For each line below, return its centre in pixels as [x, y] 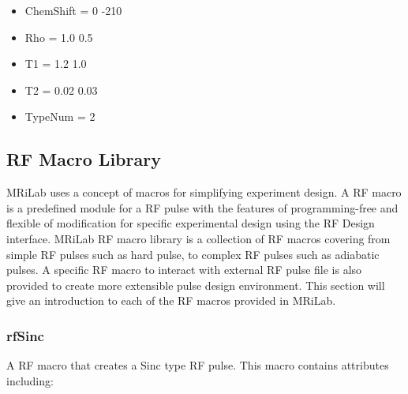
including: [30, 380]
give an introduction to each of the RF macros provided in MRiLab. [171, 300]
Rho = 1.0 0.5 [59, 37]
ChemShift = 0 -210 [73, 10]
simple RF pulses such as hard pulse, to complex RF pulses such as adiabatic [193, 254]
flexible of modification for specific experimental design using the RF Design [191, 223]
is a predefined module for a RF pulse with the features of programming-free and [202, 207]
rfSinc [25, 335]
